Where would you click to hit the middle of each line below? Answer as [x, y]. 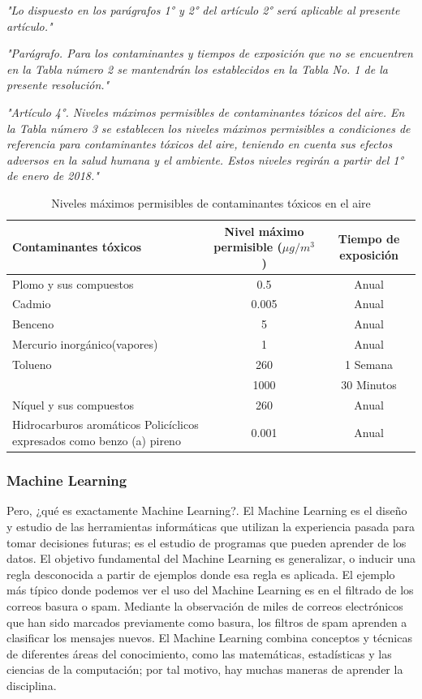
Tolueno [32, 364]
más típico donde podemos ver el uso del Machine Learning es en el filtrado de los [210, 590]
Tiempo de [369, 239]
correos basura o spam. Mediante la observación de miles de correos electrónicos [205, 605]
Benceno [33, 324]
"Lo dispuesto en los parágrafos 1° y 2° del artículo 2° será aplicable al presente [203, 10]
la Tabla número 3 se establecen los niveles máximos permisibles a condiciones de [209, 128]
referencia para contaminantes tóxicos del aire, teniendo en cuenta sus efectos [200, 144]
